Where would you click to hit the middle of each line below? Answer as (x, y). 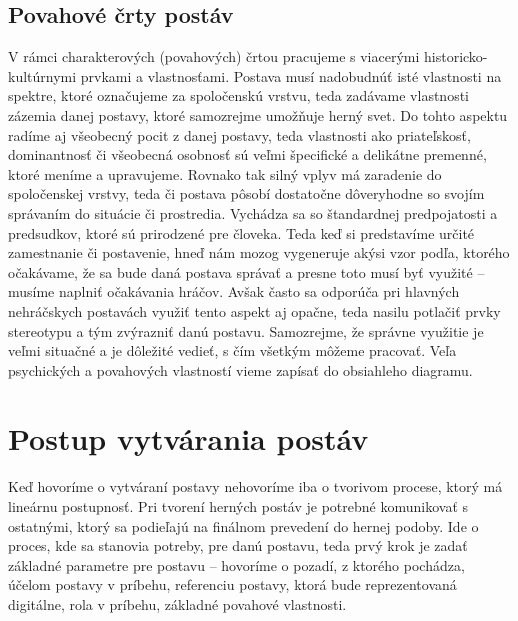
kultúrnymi (42, 75)
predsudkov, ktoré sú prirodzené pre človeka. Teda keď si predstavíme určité (241, 232)
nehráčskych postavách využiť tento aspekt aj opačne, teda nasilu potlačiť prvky (254, 310)
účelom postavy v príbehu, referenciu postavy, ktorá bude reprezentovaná (232, 584)
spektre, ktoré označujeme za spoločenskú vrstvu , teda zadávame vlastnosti (239, 95)
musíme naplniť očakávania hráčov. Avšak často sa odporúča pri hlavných (234, 291)
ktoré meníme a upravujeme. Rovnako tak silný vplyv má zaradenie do (225, 173)
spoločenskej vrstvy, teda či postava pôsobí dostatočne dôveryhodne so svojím (246, 193)
